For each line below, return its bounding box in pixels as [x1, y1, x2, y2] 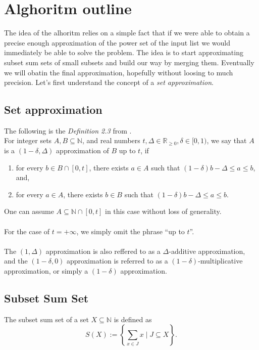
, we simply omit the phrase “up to [76, 226, 185, 236]
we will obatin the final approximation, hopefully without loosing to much [4, 67, 233, 77]
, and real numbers [82, 135, 140, 146]
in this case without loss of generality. [105, 206, 222, 216]
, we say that [206, 135, 247, 146]
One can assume [4, 206, 54, 216]
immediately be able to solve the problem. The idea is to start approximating [4, 47, 243, 58]
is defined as [114, 314, 152, 324]
